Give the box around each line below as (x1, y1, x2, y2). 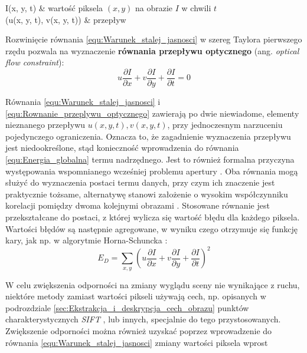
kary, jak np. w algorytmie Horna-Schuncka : (5, 234, 168, 246)
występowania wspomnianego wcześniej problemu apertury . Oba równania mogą (5, 164, 298, 177)
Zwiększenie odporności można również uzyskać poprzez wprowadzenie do (5, 325, 272, 337)
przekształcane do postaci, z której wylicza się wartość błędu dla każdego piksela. (5, 210, 300, 223)
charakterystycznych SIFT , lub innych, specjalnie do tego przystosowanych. (5, 313, 281, 325)
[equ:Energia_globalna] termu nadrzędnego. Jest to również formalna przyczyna (5, 153, 295, 165)
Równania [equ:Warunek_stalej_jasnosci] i (5, 95, 161, 108)
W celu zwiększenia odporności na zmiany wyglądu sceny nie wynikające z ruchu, (5, 278, 300, 291)
